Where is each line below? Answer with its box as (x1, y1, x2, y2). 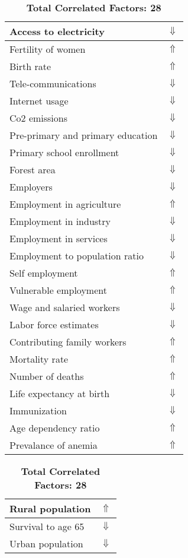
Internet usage (9, 94, 69, 107)
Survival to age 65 (9, 519, 85, 533)
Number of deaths (9, 369, 84, 383)
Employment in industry (9, 214, 111, 228)
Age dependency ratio (9, 421, 100, 435)
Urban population (9, 537, 83, 550)
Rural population (9, 502, 91, 515)
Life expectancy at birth (9, 386, 110, 400)
